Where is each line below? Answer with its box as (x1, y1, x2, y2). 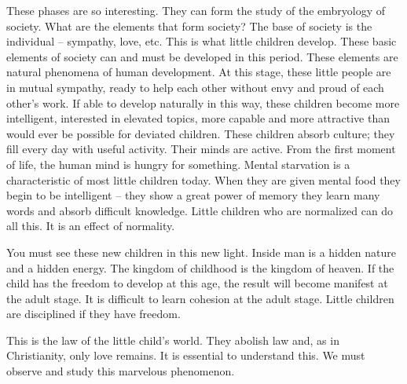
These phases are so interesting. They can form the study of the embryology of (6, 2, 386, 18)
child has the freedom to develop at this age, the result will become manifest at (6, 275, 388, 291)
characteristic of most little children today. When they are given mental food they (6, 171, 401, 188)
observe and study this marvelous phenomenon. (6, 363, 235, 379)
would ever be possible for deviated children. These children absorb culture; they (6, 125, 395, 141)
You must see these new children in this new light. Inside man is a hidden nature (6, 243, 396, 260)
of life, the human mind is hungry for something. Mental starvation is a (6, 155, 350, 172)
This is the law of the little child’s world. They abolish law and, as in (6, 331, 339, 348)
